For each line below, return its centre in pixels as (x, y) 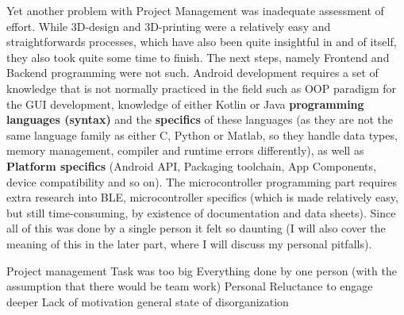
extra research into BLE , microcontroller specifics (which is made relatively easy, (202, 197)
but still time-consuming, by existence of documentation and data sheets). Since (201, 212)
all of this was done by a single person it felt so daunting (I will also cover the (196, 228)
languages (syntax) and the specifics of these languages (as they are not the (200, 119)
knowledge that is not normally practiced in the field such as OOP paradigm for (202, 88)
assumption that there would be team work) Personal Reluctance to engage (190, 286)
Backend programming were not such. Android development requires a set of (192, 73)
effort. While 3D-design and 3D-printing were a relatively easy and (169, 26)
